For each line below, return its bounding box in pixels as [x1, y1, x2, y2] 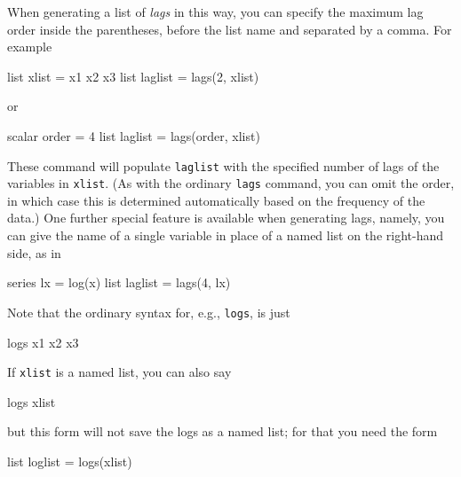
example [7, 37, 52, 56]
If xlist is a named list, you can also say [7, 363, 232, 381]
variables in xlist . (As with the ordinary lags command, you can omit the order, [7, 174, 455, 192]
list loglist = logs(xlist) [7, 451, 132, 470]
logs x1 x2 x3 [7, 332, 79, 351]
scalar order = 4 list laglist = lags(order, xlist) [7, 126, 260, 145]
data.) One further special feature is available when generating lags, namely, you [7, 208, 445, 227]
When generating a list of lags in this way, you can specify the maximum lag [7, 3, 424, 20]
